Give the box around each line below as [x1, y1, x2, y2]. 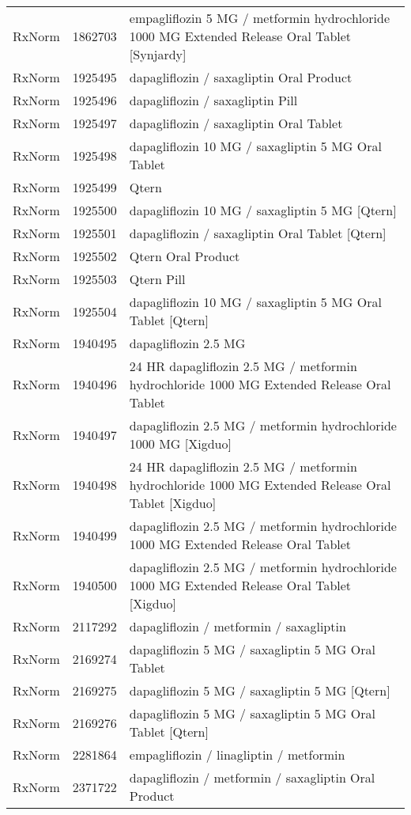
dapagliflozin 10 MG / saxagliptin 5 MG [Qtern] [129, 201, 397, 219]
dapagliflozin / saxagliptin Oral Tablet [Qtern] [129, 224, 386, 242]
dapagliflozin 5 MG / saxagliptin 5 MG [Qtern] [129, 681, 390, 699]
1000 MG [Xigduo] [129, 434, 232, 453]
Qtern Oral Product [129, 247, 240, 265]
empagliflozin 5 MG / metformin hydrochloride [129, 9, 390, 27]
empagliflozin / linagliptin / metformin [129, 745, 345, 764]
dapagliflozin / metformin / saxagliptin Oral [129, 768, 375, 787]
